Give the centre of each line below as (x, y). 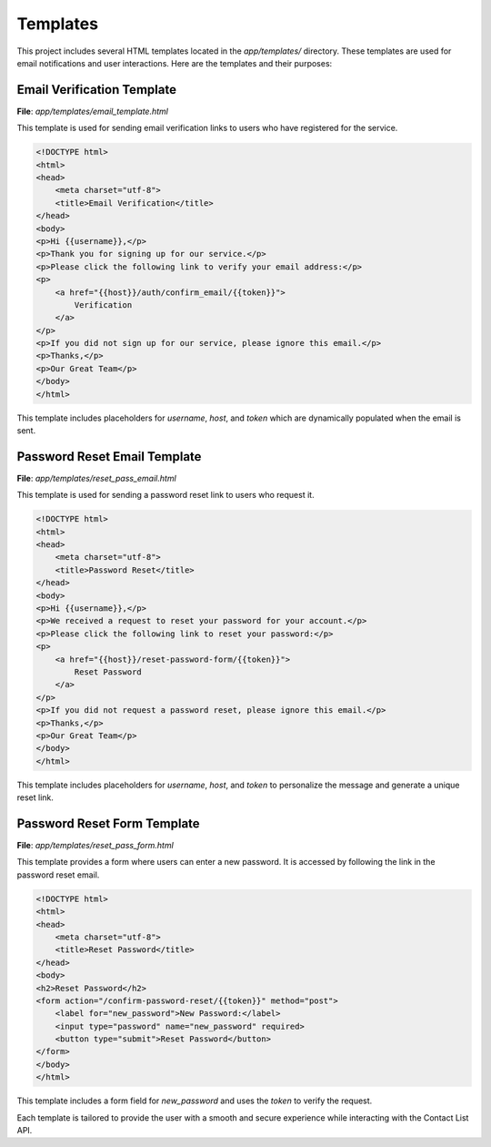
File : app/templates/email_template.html (92, 111)
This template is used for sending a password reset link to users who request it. (165, 495)
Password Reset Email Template (109, 457)
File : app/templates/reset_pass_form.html (95, 845)
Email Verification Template (97, 90)
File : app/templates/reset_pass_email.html (96, 478)
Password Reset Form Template (108, 823)
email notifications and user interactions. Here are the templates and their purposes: (175, 63)
